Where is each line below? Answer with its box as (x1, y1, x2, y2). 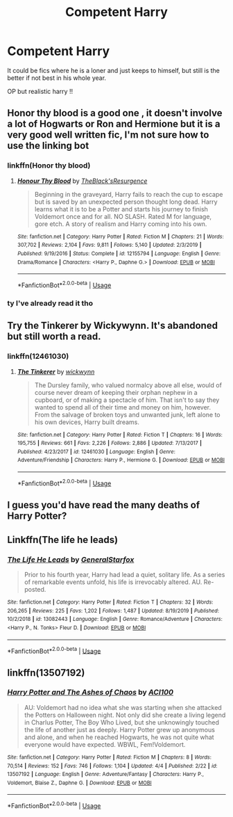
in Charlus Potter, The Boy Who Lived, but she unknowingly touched (24, 718, 220, 727)
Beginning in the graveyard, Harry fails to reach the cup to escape (34, 190, 223, 198)
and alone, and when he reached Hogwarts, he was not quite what (24, 733, 214, 741)
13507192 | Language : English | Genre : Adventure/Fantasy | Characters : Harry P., (7, 771, 205, 778)
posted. (24, 585, 46, 593)
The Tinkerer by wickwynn (17, 367, 95, 375)
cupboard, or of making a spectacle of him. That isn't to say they (34, 396, 220, 404)
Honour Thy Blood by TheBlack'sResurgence (17, 177, 148, 185)
